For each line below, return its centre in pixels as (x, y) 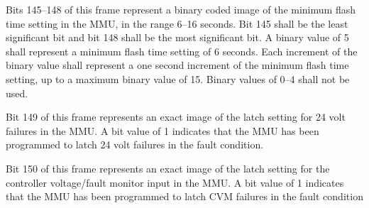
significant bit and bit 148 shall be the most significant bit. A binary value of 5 (177, 37)
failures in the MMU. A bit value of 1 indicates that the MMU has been (163, 130)
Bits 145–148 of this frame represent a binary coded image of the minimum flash (181, 9)
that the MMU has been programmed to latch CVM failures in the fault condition (184, 196)
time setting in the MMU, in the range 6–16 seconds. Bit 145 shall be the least (177, 23)
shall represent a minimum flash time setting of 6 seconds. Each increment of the (182, 51)
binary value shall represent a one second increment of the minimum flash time (177, 65)
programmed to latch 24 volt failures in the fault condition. (135, 144)
